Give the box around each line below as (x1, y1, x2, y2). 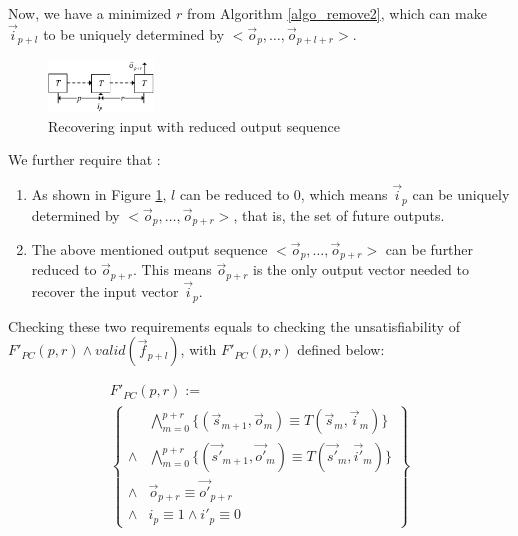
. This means (133, 259, 212, 280)
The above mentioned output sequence (31, 239, 268, 259)
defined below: (297, 339, 385, 360)
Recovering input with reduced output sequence (48, 115, 341, 136)
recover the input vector (31, 281, 179, 302)
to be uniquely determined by (43, 23, 225, 44)
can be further (385, 239, 474, 259)
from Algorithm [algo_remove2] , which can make (186, 3, 487, 23)
